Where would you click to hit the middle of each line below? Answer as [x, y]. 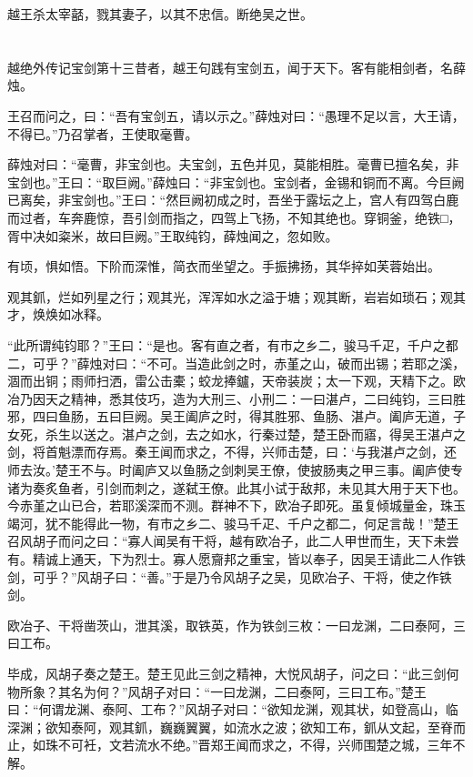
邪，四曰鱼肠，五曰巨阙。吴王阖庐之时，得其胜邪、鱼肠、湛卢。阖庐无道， [230, 416]
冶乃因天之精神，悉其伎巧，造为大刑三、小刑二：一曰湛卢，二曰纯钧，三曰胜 [236, 398]
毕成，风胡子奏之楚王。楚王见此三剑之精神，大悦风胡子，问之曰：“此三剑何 [233, 673]
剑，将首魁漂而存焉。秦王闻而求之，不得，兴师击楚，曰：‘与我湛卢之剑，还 [232, 452]
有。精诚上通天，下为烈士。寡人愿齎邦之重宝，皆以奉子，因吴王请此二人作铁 [236, 559]
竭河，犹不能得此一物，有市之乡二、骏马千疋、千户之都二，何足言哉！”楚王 [233, 523]
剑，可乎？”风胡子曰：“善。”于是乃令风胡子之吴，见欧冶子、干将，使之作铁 [230, 576]
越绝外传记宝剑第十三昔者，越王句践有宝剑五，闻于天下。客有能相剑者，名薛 [236, 67]
